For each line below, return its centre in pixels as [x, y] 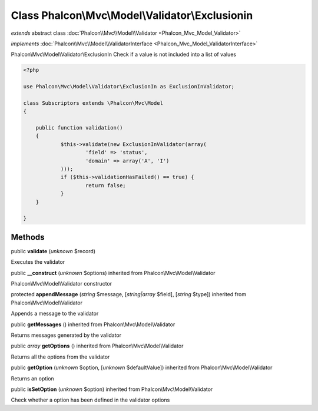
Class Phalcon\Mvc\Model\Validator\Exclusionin [132, 15]
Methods [28, 237]
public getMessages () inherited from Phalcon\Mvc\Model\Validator [93, 324]
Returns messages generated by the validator [66, 335]
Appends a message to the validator [55, 314]
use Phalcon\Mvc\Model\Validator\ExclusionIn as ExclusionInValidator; [129, 87]
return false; [106, 185]
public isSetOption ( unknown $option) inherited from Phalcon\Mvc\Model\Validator [112, 389]
